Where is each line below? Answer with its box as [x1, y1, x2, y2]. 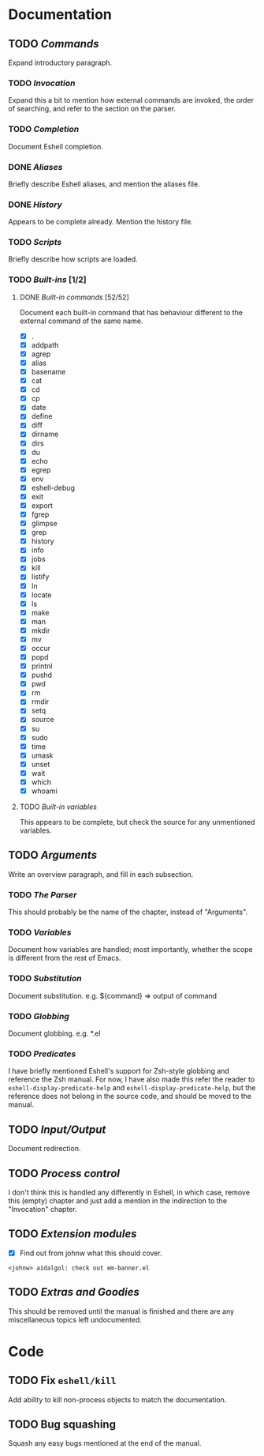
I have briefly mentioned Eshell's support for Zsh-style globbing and [8, 1067, 230, 1076]
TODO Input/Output [8, 1123, 106, 1136]
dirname [31, 429, 59, 439]
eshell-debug [31, 483, 75, 492]
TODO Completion [8, 124, 80, 135]
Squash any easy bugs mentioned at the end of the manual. [8, 1439, 202, 1448]
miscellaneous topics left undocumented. [8, 1315, 142, 1324]
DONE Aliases [8, 161, 63, 172]
